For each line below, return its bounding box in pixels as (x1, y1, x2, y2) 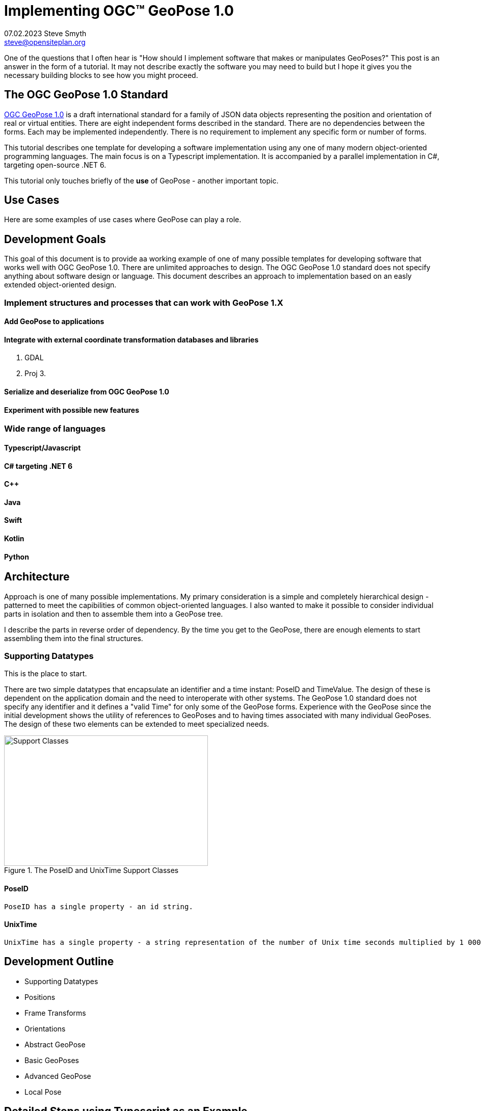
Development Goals (4, 232, 106, 246)
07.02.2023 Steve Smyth (4, 29, 87, 38)
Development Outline (4, 955, 114, 968)
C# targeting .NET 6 (4, 461, 73, 470)
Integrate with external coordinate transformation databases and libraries (4, 335, 259, 344)
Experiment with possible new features (4, 405, 140, 414)
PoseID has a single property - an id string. (4, 902, 193, 911)
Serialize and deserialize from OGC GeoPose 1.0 (4, 387, 169, 396)
